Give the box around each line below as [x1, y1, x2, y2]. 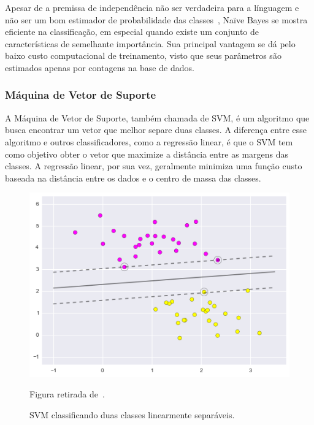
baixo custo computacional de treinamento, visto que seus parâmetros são [5, 49, 281, 62]
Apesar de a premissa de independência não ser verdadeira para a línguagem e [5, 1, 299, 13]
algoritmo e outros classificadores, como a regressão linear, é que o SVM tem [5, 135, 293, 148]
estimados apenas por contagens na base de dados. [5, 61, 194, 74]
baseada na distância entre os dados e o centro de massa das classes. [5, 171, 261, 184]
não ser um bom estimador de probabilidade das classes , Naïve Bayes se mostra [5, 13, 308, 26]
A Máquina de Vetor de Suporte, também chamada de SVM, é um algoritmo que [5, 111, 310, 124]
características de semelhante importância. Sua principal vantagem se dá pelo [5, 37, 296, 50]
